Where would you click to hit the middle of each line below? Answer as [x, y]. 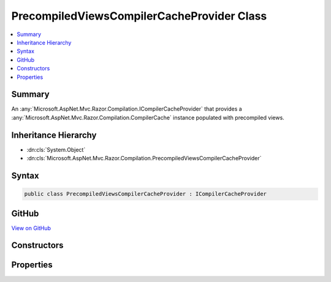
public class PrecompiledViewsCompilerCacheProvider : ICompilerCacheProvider [145, 194]
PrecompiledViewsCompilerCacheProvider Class [139, 16]
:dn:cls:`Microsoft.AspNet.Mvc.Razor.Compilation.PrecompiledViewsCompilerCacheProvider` [144, 158]
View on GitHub [31, 228]
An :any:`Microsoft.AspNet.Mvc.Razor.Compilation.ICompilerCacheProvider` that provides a [127, 109]
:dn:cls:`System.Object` [56, 149]
